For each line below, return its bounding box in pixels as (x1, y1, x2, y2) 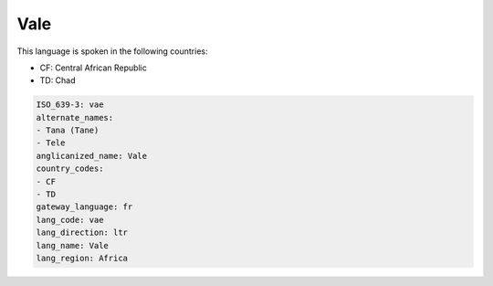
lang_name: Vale (36, 240, 110, 250)
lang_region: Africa (36, 253, 128, 263)
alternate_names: (36, 112, 114, 122)
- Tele (36, 138, 66, 148)
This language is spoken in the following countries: (16, 46, 208, 57)
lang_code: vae (36, 215, 104, 225)
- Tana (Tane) (36, 125, 100, 136)
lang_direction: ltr (36, 228, 128, 238)
